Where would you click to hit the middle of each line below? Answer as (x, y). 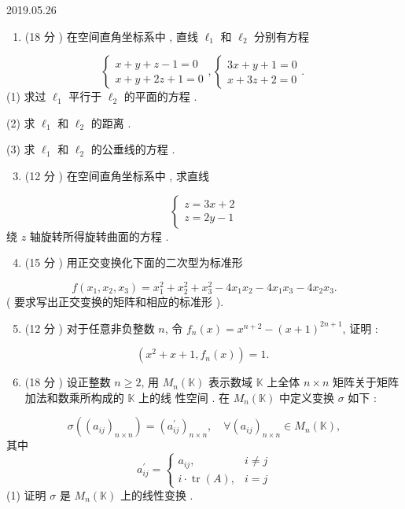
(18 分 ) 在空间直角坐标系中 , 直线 (111, 36)
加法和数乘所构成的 (74, 397)
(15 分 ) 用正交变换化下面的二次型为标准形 (134, 262)
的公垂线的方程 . (133, 149)
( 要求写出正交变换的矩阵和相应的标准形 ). (115, 301)
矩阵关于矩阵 (365, 382)
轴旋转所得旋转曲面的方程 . (99, 236)
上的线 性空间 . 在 (184, 397)
